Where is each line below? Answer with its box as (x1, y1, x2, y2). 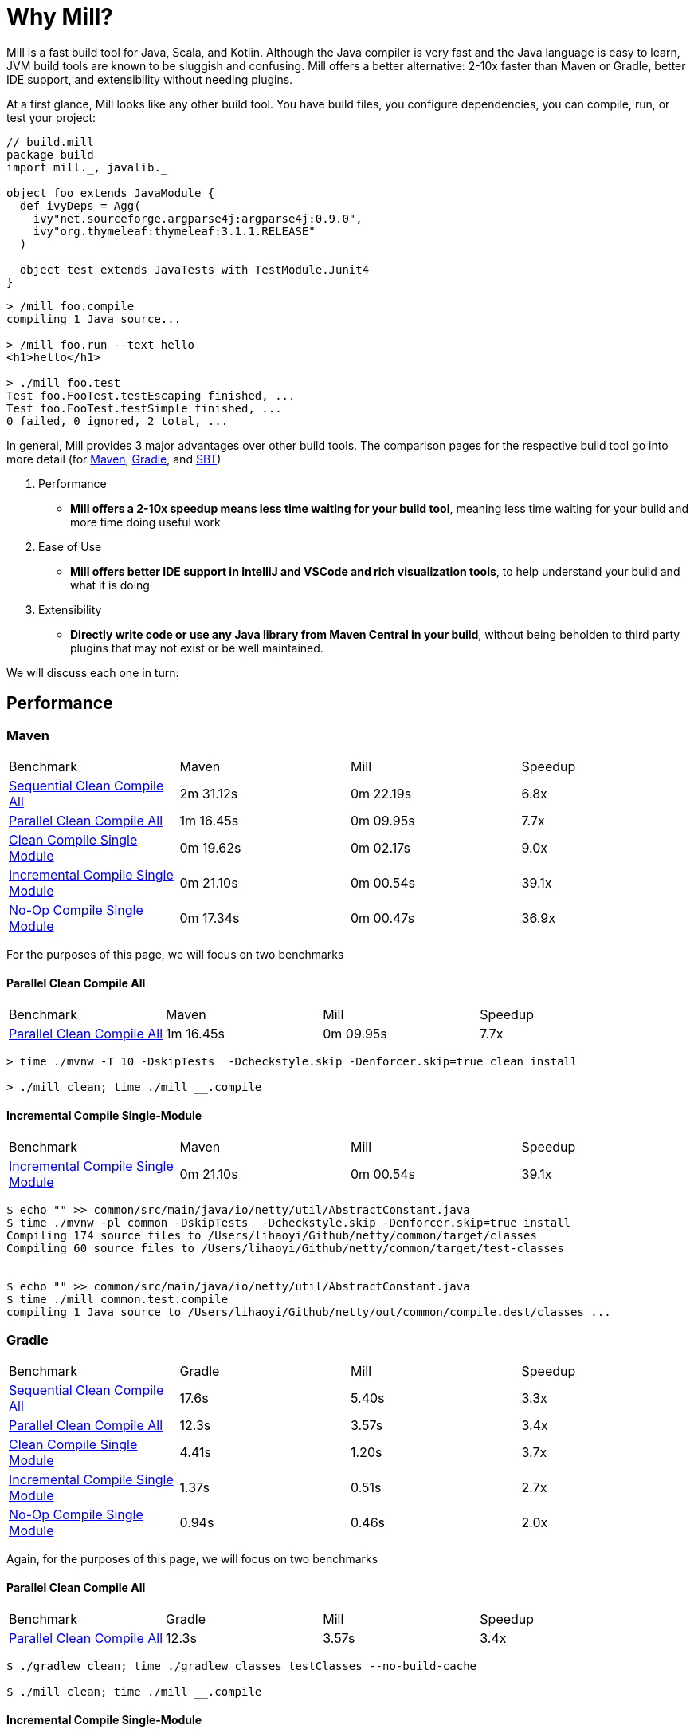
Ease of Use (38, 539, 102, 553)
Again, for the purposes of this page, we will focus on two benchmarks (6, 1552, 378, 1566)
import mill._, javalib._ (6, 160, 168, 174)
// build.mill (6, 135, 94, 148)
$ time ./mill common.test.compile (6, 1293, 229, 1306)
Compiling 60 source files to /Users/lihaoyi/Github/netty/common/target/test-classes (6, 1242, 564, 1255)
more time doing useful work (70, 514, 221, 529)
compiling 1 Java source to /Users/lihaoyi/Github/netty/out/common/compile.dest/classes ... (6, 1306, 611, 1319)
